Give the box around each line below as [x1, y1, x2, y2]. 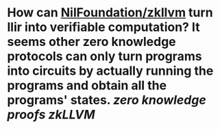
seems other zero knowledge [7, 34, 176, 49]
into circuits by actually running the [7, 63, 214, 79]
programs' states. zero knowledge [7, 93, 207, 108]
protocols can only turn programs [7, 49, 202, 64]
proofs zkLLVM [7, 107, 95, 123]
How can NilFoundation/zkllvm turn [7, 5, 214, 21]
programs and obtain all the [7, 78, 167, 93]
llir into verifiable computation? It [7, 19, 200, 35]
